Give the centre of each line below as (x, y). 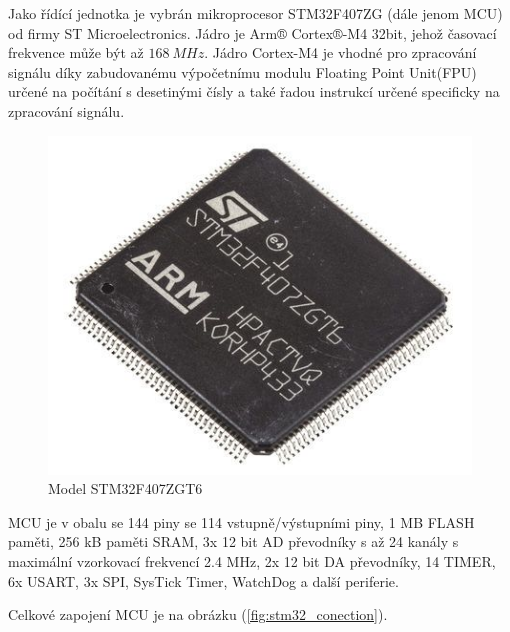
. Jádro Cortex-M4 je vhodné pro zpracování (340, 52)
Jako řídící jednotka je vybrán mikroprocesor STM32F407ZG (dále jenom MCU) (255, 13)
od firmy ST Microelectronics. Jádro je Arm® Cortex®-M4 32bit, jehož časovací (252, 32)
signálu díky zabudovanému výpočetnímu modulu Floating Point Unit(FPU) (242, 71)
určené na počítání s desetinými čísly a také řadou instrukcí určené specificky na (254, 91)
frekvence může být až (76, 52)
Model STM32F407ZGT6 (125, 488)
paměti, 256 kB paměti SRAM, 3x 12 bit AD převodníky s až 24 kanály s (233, 541)
